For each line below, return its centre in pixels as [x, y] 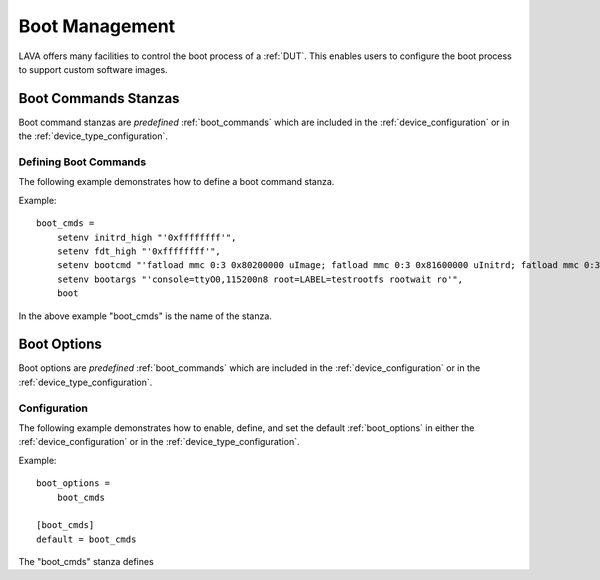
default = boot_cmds [86, 539]
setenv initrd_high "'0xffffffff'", [146, 237]
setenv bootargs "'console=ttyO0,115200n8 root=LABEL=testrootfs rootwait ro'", [260, 279]
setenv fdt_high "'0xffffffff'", [139, 251]
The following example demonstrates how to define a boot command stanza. [176, 182]
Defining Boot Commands [82, 162]
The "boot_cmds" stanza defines [86, 562]
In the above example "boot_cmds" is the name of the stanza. [145, 316]
